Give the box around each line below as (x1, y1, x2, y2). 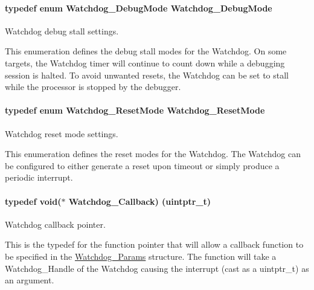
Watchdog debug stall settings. (5, 24, 119, 37)
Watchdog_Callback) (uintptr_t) (68, 195, 211, 207)
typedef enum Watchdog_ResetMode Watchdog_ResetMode (5, 104, 265, 117)
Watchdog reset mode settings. (5, 127, 118, 140)
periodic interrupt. (5, 171, 73, 184)
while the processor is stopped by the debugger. (5, 80, 181, 93)
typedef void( (5, 195, 62, 207)
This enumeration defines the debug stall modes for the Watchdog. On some (5, 45, 287, 57)
